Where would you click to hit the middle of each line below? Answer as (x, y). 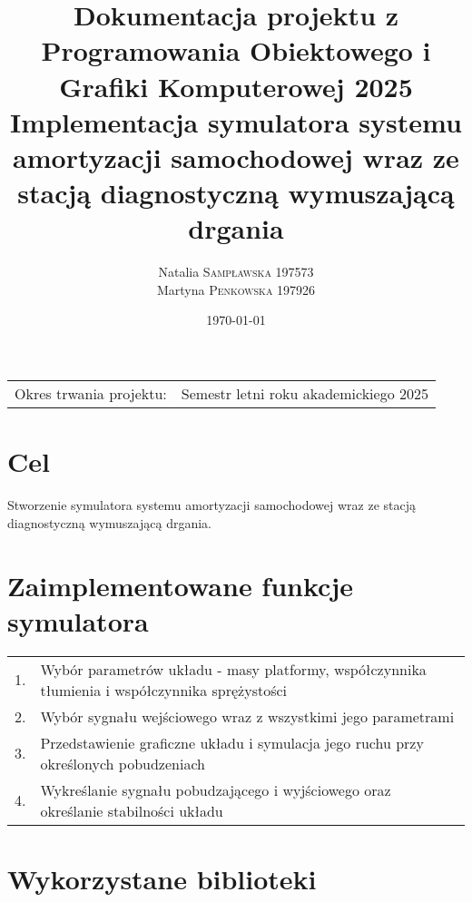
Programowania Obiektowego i (236, 50)
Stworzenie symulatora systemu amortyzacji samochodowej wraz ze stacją (212, 505)
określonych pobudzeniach (123, 763)
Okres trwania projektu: (91, 394)
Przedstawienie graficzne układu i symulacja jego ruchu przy (232, 742)
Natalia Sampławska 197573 (236, 272)
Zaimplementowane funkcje (180, 585)
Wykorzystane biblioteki (162, 878)
